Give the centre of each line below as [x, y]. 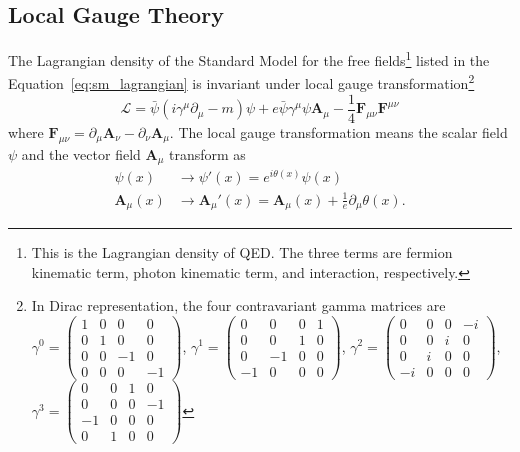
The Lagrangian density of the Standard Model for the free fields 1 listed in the [249, 58]
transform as [207, 153]
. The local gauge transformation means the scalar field [338, 131]
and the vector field [81, 153]
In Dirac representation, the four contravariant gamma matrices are [238, 305]
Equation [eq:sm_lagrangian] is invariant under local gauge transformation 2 [241, 82]
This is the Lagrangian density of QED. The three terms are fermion [242, 252]
